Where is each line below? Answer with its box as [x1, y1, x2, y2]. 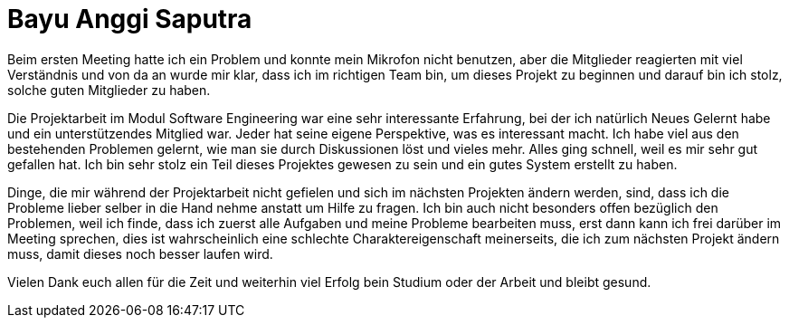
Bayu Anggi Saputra [7, 4, 252, 34]
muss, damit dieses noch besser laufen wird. [7, 245, 273, 262]
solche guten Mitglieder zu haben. [7, 81, 211, 98]
